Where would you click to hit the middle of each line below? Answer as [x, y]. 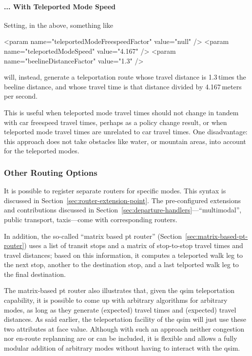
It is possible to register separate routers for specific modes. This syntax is [115, 191]
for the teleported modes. [42, 151]
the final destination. [35, 274]
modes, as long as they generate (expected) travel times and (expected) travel [120, 309]
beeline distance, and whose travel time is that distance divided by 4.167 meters [123, 86]
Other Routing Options [51, 172]
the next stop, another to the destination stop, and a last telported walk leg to [121, 264]
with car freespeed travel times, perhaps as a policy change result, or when [116, 122]
